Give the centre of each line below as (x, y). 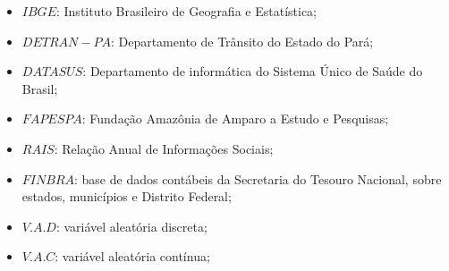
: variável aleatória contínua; (132, 256)
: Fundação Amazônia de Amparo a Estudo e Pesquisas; (235, 119)
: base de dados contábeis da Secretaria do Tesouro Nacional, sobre (258, 178)
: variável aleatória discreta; (131, 226)
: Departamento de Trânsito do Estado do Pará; (242, 41)
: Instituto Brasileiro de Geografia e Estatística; (186, 11)
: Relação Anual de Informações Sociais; (164, 148)
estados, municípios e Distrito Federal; (127, 196)
